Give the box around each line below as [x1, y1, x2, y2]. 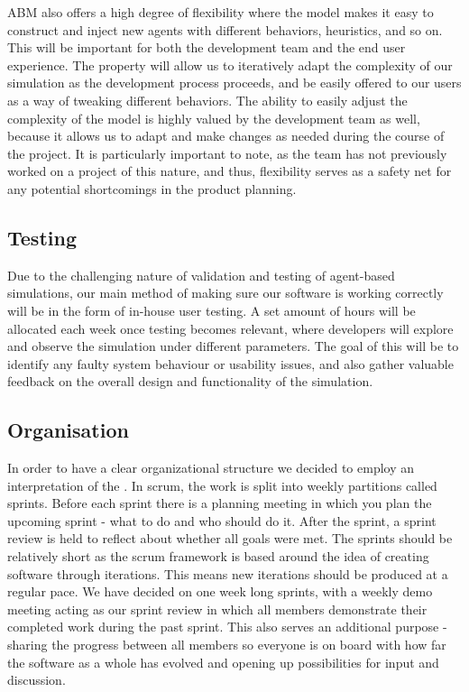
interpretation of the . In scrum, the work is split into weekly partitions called [7, 475, 437, 494]
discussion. [7, 670, 66, 689]
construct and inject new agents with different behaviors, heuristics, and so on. [7, 20, 443, 39]
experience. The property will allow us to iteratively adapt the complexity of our [7, 55, 453, 74]
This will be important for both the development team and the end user [7, 38, 406, 57]
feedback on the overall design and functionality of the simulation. [7, 372, 373, 391]
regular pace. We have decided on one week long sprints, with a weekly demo [7, 582, 433, 601]
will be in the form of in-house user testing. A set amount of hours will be [7, 300, 416, 319]
